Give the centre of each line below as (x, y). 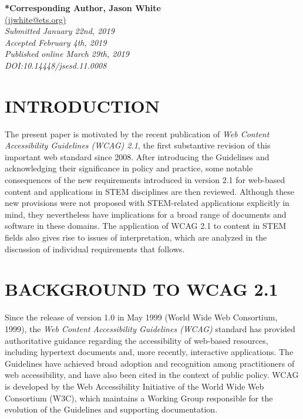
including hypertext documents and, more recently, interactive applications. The (149, 352)
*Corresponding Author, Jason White (83, 8)
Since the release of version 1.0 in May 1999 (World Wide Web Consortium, (141, 317)
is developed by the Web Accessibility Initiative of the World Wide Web (134, 386)
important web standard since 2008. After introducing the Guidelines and (137, 156)
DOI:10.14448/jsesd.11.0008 (56, 65)
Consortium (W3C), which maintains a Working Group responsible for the (139, 398)
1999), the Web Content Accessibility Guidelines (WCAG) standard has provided (150, 328)
